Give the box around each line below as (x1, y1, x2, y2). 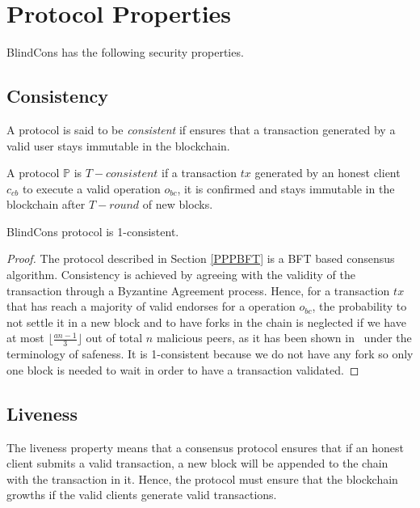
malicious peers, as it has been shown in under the (156, 329, 412, 346)
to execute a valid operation (22, 180, 161, 197)
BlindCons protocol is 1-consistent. (6, 222, 179, 239)
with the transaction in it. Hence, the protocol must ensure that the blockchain (6, 470, 398, 487)
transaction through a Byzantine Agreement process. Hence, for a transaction (6, 282, 390, 298)
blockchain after (6, 196, 86, 213)
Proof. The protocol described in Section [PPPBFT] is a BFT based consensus (6, 250, 395, 267)
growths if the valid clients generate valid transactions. (6, 486, 277, 503)
